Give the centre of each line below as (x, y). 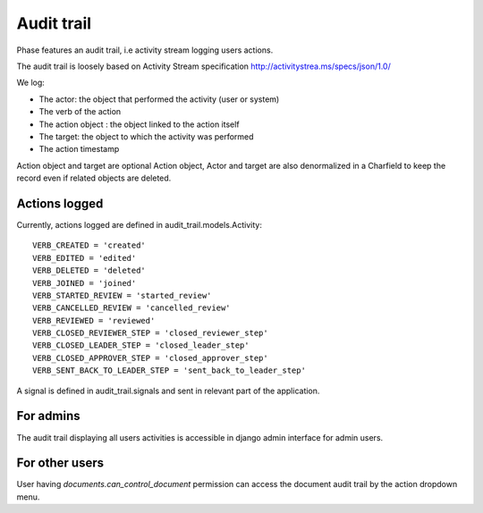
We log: (30, 83)
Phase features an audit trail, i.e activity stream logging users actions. (145, 50)
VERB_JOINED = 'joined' (85, 283)
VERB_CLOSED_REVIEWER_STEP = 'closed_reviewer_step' (150, 333)
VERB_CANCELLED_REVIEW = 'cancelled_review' (132, 308)
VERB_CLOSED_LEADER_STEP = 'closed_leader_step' (141, 345)
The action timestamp (79, 149)
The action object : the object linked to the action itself (140, 124)
